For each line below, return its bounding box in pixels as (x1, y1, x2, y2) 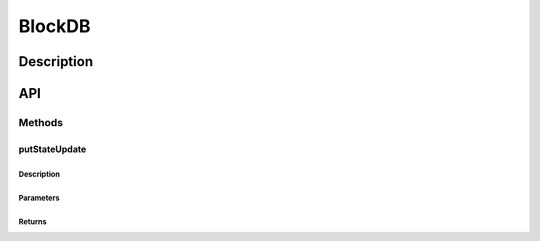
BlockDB (18, 15, 91, 37)
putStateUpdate (18, 143, 87, 155)
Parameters (18, 193, 60, 203)
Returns (18, 216, 47, 227)
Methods (18, 115, 64, 129)
